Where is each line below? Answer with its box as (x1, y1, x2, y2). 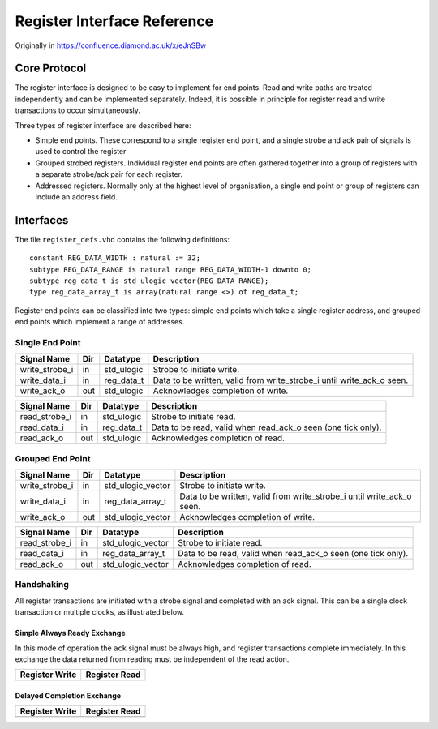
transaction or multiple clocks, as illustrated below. (15, 607, 184, 617)
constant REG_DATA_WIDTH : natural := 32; (29, 254, 201, 263)
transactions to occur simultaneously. (15, 105, 141, 115)
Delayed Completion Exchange (15, 691, 122, 701)
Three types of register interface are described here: (15, 120, 191, 130)
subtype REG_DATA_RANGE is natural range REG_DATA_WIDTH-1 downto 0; (29, 264, 312, 274)
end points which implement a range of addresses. (15, 317, 185, 327)
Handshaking (15, 579, 69, 590)
